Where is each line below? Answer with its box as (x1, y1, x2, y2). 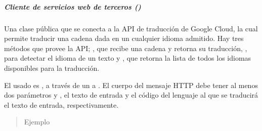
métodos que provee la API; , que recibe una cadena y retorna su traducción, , (4, 42, 247, 53)
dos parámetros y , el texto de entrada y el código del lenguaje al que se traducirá (4, 90, 258, 100)
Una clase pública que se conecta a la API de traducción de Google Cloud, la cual (4, 23, 258, 33)
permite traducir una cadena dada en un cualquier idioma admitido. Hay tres (4, 33, 244, 43)
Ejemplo (24, 116, 50, 127)
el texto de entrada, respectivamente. (4, 99, 119, 110)
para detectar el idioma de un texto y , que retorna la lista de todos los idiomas (4, 53, 251, 63)
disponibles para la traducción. (4, 62, 100, 73)
